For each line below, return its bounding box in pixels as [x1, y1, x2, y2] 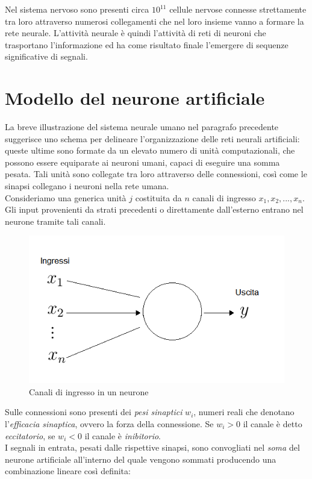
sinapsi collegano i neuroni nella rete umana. [5, 180, 169, 192]
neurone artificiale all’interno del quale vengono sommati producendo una [5, 452, 276, 465]
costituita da [135, 191, 182, 204]
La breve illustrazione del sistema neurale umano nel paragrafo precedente [5, 121, 279, 133]
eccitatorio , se [5, 429, 55, 442]
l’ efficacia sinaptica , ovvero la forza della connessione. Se [5, 417, 214, 430]
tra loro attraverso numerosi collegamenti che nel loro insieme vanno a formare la [5, 14, 304, 27]
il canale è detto [243, 417, 302, 430]
